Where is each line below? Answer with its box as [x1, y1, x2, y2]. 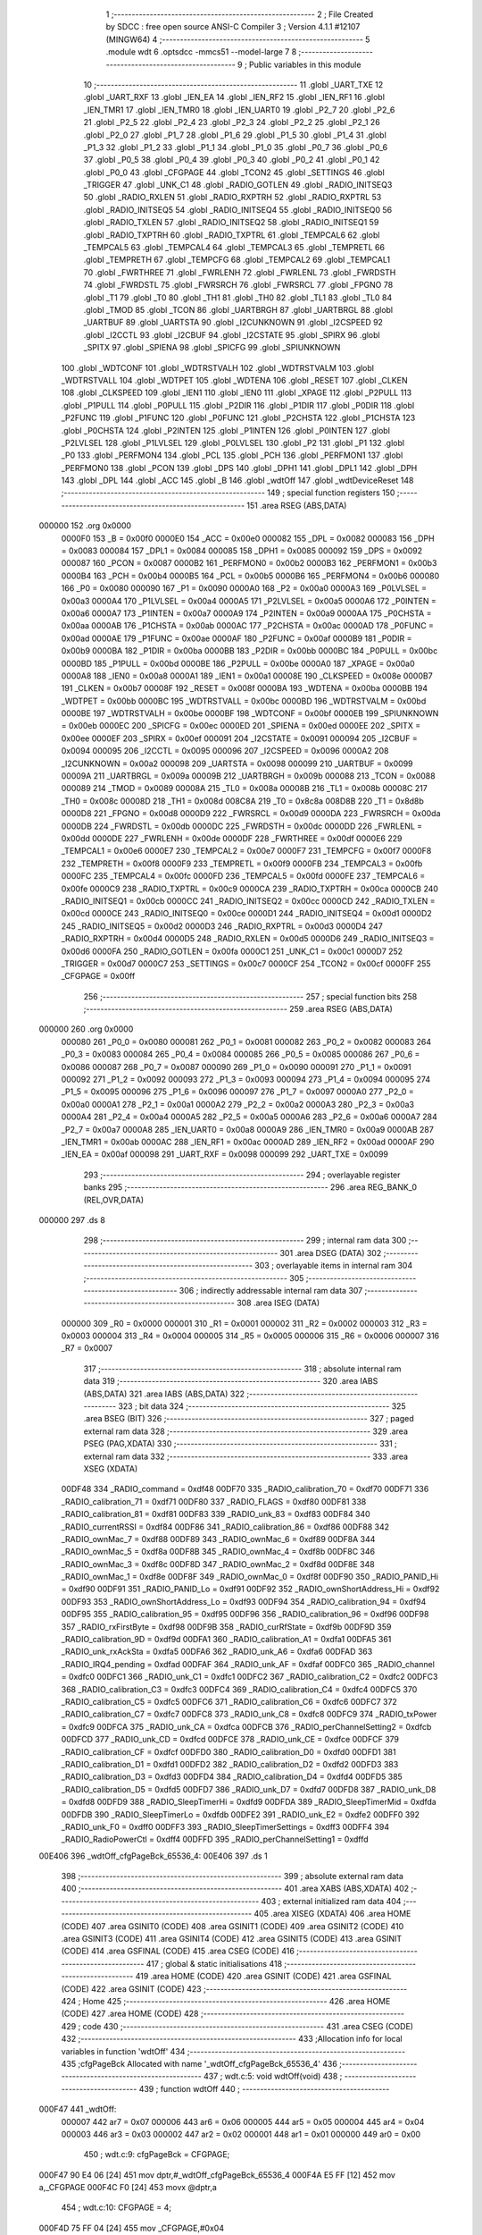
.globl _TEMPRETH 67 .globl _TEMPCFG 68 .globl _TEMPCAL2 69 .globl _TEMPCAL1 [83, 255, 391, 266]
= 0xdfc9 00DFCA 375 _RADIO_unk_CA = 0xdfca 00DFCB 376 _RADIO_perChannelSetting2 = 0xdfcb [61, 1721, 432, 1732]
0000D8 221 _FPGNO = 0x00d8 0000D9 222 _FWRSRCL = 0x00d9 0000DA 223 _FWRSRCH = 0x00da [61, 808, 441, 819]
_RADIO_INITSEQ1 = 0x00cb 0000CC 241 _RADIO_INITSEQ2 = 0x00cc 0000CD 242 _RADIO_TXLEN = [61, 895, 436, 907]
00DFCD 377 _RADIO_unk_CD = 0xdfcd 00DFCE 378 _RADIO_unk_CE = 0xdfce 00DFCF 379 [61, 1734, 400, 1745]
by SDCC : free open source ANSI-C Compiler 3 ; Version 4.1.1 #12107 [105, 21, 361, 32]
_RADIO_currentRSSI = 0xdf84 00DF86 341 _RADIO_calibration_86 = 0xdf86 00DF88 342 [61, 1521, 390, 1532]
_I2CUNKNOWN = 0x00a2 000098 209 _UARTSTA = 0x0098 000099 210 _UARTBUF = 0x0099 [61, 758, 414, 769]
